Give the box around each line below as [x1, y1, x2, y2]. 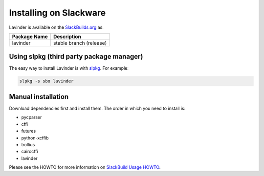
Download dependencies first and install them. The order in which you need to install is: [9, 105, 186, 111]
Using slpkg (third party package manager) [9, 53, 143, 61]
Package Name [12, 33, 48, 40]
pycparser [21, 115, 42, 120]
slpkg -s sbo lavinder [19, 78, 74, 84]
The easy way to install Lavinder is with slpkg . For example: [9, 65, 129, 71]
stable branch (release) [53, 39, 107, 46]
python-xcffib [21, 135, 49, 141]
